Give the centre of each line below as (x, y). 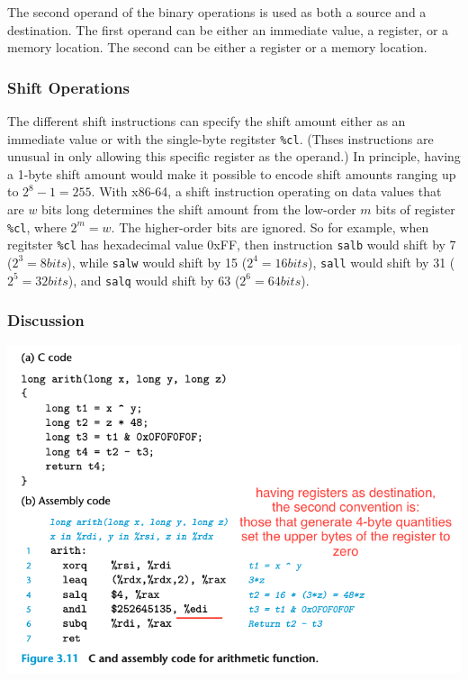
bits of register (415, 209)
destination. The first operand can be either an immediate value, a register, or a (228, 29)
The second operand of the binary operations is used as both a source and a (217, 12)
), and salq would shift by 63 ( (154, 280)
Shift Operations (68, 87)
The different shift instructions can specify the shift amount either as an (207, 121)
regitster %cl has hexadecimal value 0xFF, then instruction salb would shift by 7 (232, 245)
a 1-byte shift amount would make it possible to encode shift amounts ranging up (232, 173)
